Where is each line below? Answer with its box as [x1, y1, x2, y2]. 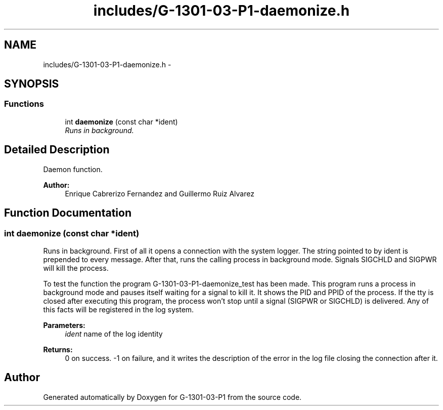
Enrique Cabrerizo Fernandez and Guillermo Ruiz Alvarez [65, 189, 254, 198]
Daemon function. [43, 165, 103, 174]
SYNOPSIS [4, 77, 59, 91]
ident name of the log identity [65, 329, 163, 338]
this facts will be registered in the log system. [43, 305, 194, 314]
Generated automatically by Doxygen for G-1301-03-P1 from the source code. [43, 392, 302, 401]
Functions [4, 99, 44, 109]
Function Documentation [4, 207, 131, 220]
